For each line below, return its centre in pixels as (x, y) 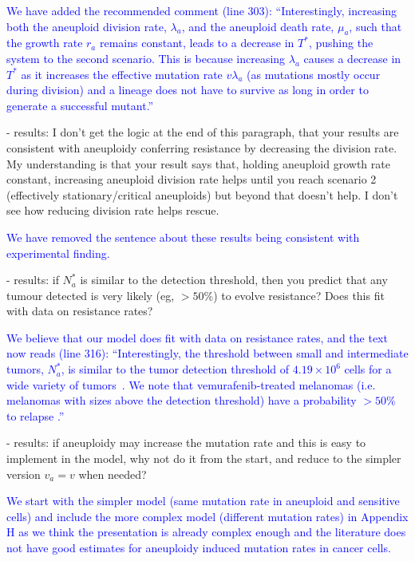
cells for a (368, 369)
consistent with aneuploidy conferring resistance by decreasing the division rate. (202, 147)
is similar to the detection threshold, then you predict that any (234, 280)
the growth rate (45, 43)
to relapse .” (36, 415)
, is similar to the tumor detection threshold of (175, 369)
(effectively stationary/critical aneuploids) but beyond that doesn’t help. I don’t (202, 194)
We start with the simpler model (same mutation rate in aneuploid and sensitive (203, 501)
